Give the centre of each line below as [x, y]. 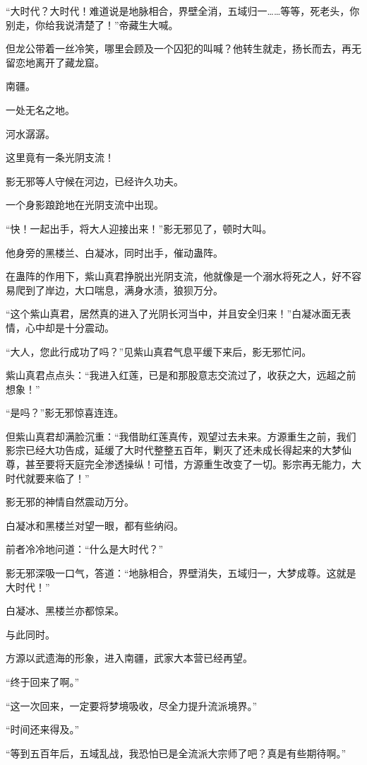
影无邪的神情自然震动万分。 [70, 502]
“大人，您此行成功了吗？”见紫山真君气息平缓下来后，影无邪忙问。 [159, 351]
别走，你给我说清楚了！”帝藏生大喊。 [92, 24]
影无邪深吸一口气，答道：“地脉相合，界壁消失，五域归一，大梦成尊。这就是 [181, 573]
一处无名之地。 [40, 109]
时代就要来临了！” [48, 478]
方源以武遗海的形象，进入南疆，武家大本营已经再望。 [129, 658]
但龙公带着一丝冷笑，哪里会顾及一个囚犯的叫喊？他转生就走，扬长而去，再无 [183, 48]
